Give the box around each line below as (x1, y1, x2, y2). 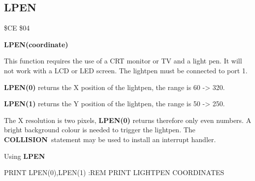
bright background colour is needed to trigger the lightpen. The (4, 124, 195, 135)
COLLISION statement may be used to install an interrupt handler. (4, 134, 216, 144)
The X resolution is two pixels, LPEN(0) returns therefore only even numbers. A (4, 115, 252, 125)
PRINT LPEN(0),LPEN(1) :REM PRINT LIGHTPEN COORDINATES (4, 167, 224, 178)
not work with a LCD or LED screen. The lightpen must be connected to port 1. (4, 65, 248, 75)
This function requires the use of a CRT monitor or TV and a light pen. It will (4, 56, 242, 66)
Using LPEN (4, 151, 45, 161)
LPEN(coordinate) (4, 39, 68, 49)
